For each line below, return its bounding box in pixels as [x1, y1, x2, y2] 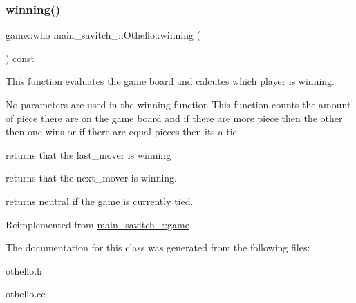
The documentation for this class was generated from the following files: [6, 240, 310, 255]
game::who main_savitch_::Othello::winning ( [6, 28, 201, 42]
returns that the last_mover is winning [6, 147, 171, 162]
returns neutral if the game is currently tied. [6, 193, 194, 208]
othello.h [6, 263, 42, 277]
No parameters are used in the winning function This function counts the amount [6, 97, 351, 111]
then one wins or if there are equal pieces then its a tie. [6, 124, 240, 139]
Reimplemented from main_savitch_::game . [6, 217, 192, 231]
